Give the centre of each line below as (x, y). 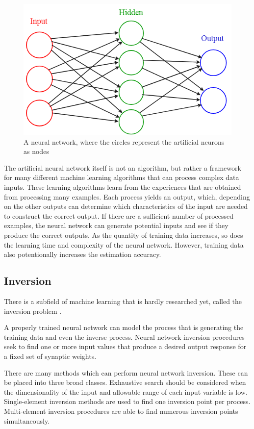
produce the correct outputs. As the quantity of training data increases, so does (124, 235)
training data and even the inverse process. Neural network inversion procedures (124, 337)
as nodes (36, 151)
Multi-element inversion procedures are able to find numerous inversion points (121, 411)
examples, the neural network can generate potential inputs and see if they (116, 225)
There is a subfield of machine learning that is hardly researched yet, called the (123, 301)
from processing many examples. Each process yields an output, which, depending (127, 196)
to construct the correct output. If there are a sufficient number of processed (119, 215)
